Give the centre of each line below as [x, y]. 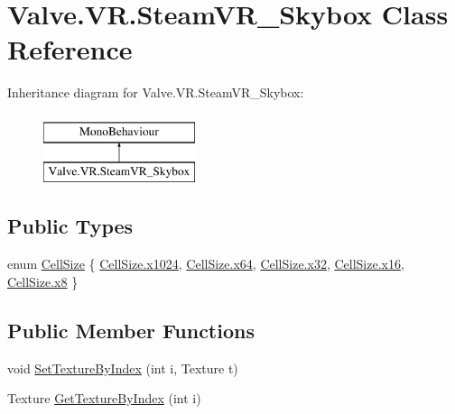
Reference [70, 49]
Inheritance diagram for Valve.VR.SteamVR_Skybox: [156, 92]
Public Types [70, 226]
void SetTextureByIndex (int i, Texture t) [123, 368]
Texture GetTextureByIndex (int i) [104, 398]
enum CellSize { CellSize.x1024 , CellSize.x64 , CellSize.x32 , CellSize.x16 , [206, 264]
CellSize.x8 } [43, 281]
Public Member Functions [131, 330]
